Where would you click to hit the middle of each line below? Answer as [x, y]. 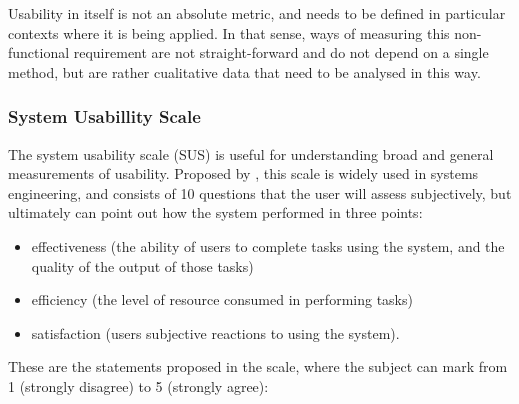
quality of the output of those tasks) [142, 265]
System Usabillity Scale [104, 116]
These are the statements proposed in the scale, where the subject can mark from [258, 366]
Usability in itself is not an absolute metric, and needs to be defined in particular [257, 13]
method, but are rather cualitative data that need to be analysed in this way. [244, 71]
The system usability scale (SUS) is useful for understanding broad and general [251, 153]
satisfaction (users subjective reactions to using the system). [215, 332]
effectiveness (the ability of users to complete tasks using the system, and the [268, 245]
